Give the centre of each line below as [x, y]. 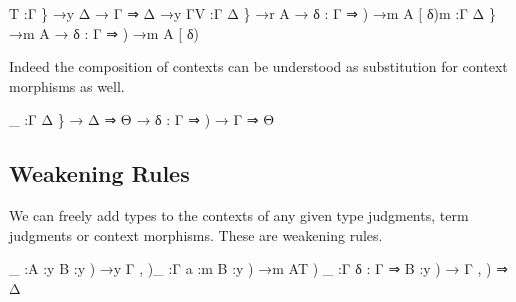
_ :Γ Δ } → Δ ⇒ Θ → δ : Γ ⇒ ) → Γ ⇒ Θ [142, 119]
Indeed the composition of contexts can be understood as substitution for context [258, 66]
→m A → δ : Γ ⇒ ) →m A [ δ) [104, 32]
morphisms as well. [67, 85]
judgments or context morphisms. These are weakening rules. [196, 234]
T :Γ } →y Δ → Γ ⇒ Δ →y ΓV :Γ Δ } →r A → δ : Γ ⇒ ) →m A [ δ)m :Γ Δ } [252, 13]
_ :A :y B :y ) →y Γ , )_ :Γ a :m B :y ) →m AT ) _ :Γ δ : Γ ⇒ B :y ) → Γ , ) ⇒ [258, 268]
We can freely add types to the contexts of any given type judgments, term [239, 215]
